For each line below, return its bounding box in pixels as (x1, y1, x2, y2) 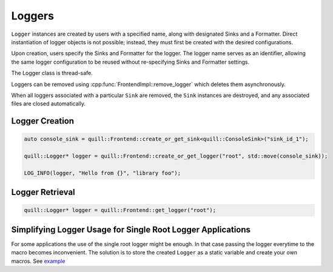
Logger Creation (11, 116, 75, 127)
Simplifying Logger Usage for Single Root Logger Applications (11, 224, 251, 234)
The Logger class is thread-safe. (11, 70, 93, 77)
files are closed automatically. (11, 100, 86, 107)
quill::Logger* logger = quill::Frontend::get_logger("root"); (24, 207, 217, 214)
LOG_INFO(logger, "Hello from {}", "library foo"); (24, 170, 181, 176)
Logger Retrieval (11, 187, 75, 197)
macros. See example (11, 257, 66, 265)
